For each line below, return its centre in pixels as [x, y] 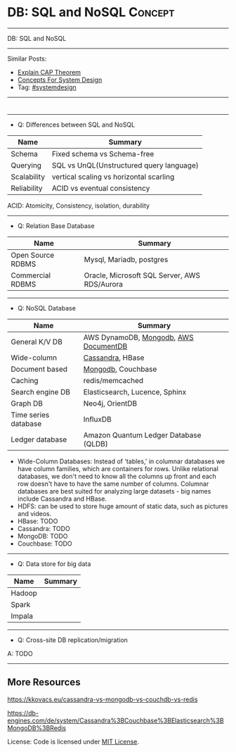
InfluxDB [97, 419]
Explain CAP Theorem [49, 72]
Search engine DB [40, 391]
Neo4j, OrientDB [110, 403]
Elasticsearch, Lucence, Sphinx [135, 391]
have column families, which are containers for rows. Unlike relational [118, 468]
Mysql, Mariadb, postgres [126, 259]
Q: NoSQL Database [46, 308]
